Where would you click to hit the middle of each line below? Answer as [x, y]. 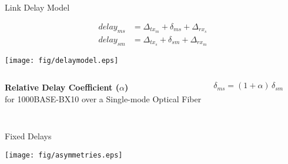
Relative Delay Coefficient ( [62, 87]
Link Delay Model [37, 7]
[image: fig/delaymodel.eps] [62, 60]
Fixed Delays [28, 136]
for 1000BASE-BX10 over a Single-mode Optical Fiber [103, 99]
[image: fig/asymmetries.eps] [64, 155]
